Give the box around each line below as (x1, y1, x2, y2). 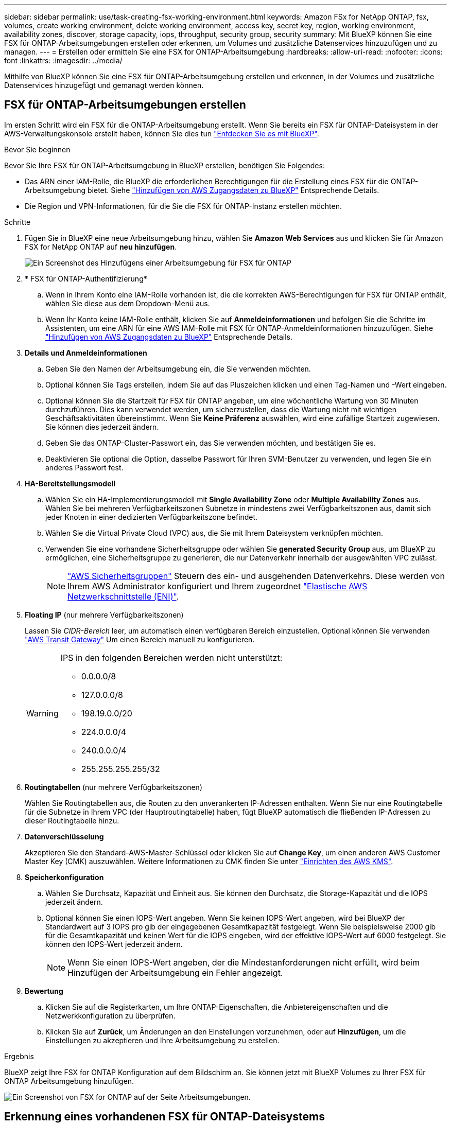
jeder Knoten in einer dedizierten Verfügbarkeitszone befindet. (45, 512, 258, 521)
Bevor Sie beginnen (4, 145, 71, 154)
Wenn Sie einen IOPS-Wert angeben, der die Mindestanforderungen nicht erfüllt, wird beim (67, 957, 420, 968)
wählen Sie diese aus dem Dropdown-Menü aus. (45, 298, 210, 308)
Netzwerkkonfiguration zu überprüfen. (45, 1011, 176, 1020)
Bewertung (25, 986, 63, 995)
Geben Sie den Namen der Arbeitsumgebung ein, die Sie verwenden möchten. (45, 364, 311, 373)
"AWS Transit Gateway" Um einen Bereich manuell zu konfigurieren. (25, 635, 255, 644)
